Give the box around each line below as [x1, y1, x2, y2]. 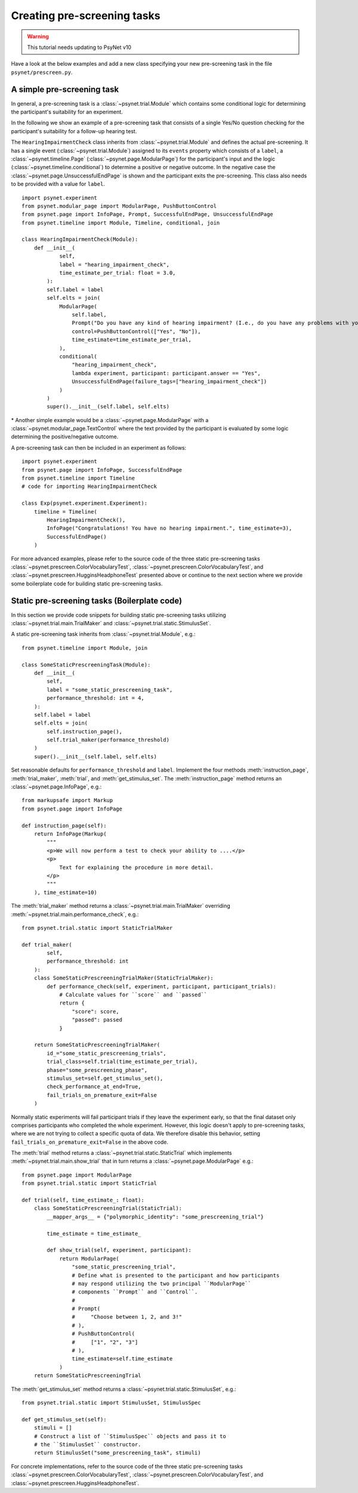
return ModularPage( [59, 1255, 119, 1262]
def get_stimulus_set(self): [21, 1416, 107, 1423]
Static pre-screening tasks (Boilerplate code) [11, 595, 182, 606]
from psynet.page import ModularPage [21, 1171, 132, 1178]
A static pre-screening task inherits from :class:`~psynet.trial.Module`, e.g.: [11, 631, 196, 638]
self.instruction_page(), [47, 728, 122, 735]
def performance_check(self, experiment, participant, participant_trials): [47, 983, 277, 990]
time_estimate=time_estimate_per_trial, [72, 336, 192, 343]
